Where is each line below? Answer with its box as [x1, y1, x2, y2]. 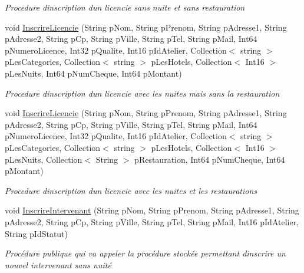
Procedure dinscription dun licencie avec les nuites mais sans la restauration [5, 87, 280, 99]
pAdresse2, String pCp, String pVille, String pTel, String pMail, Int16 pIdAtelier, [5, 215, 299, 228]
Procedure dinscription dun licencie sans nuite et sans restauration [5, 1, 245, 13]
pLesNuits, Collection [5, 153, 82, 165]
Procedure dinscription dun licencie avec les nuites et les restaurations [5, 184, 257, 196]
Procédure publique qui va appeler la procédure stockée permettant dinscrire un [5, 247, 286, 259]
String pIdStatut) [5, 227, 68, 239]
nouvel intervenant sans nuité [5, 258, 111, 271]
